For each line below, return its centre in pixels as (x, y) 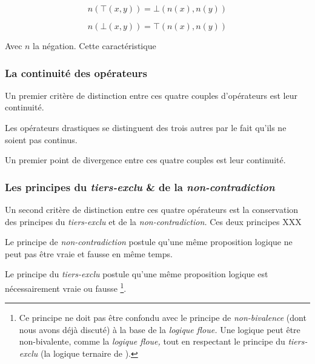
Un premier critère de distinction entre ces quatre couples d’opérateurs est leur (151, 95)
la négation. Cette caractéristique (94, 45)
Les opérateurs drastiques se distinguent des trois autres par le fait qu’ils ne (146, 127)
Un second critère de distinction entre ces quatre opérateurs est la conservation (152, 209)
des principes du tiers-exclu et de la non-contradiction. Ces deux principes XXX (153, 221)
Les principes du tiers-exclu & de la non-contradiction (140, 187)
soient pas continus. (41, 139)
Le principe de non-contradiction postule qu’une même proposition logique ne (149, 242)
